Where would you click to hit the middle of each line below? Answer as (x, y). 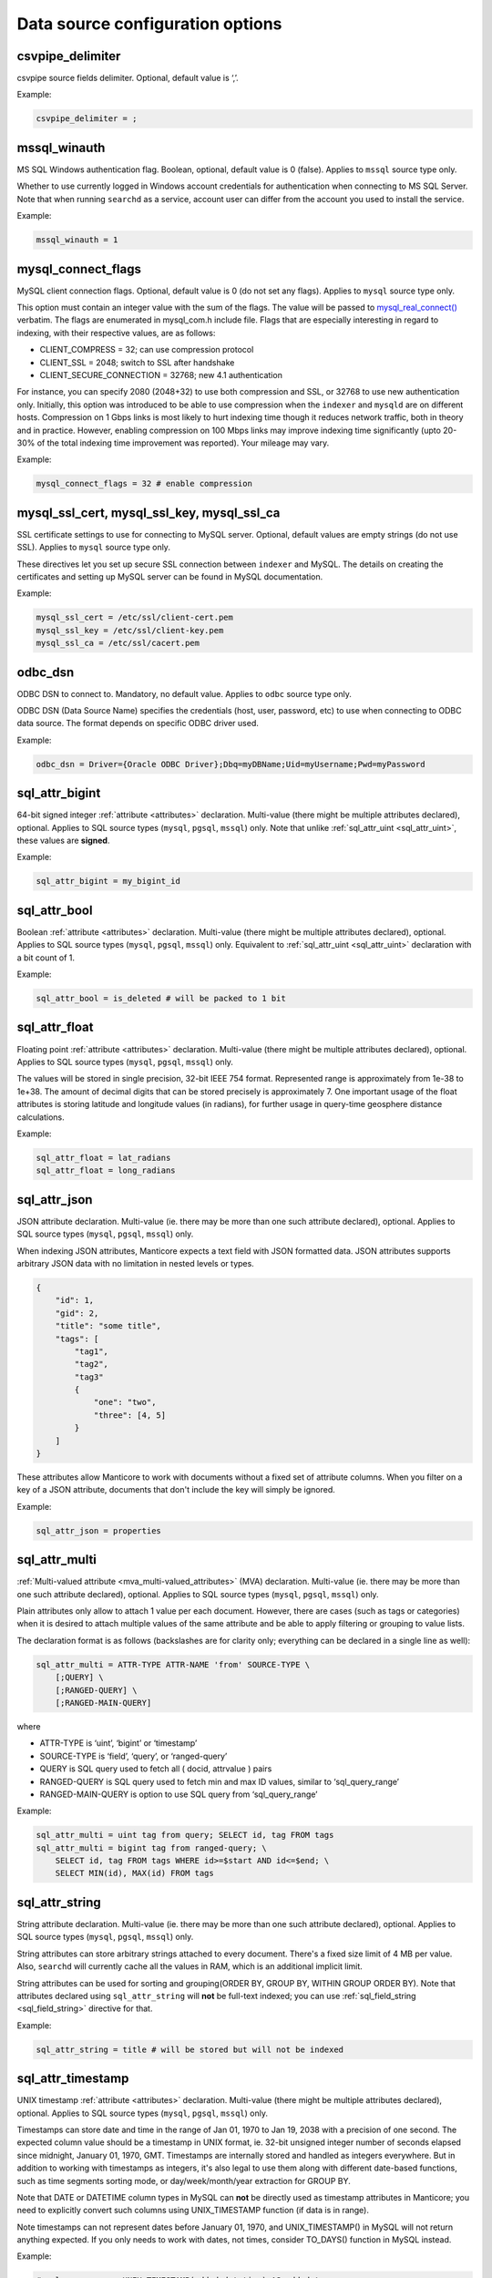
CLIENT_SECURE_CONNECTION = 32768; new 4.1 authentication (161, 375)
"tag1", (92, 1351)
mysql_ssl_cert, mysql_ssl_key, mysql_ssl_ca (149, 513)
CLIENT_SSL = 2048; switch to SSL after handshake (137, 362)
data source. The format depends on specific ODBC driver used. (138, 723)
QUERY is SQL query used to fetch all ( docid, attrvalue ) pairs (156, 1769)
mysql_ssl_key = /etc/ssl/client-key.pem (130, 630)
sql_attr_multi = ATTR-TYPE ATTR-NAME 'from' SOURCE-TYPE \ (173, 1664)
